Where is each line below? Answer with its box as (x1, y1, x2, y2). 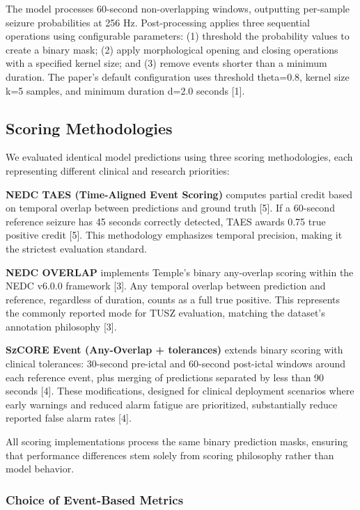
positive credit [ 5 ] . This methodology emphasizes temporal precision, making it (6, 228, 343, 242)
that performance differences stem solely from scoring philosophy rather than (6, 447, 334, 462)
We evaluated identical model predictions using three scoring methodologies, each (6, 150, 353, 164)
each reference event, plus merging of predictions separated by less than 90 (6, 369, 324, 384)
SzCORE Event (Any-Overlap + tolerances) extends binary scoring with (6, 342, 343, 357)
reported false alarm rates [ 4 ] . (6, 411, 132, 425)
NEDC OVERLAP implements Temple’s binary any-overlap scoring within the (6, 264, 354, 279)
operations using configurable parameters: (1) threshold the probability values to (6, 29, 350, 43)
